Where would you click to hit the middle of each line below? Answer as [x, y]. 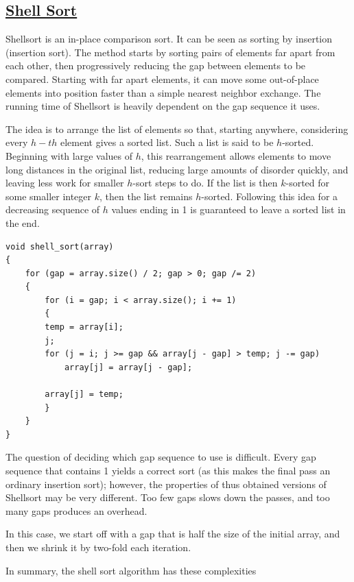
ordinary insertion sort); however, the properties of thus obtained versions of [166, 484]
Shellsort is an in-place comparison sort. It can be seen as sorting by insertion [169, 39]
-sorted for [308, 183]
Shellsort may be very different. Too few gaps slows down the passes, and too [168, 497]
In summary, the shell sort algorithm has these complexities [131, 570]
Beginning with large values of [69, 155]
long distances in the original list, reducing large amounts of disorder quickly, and [177, 169]
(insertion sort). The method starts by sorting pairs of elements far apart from [170, 52]
